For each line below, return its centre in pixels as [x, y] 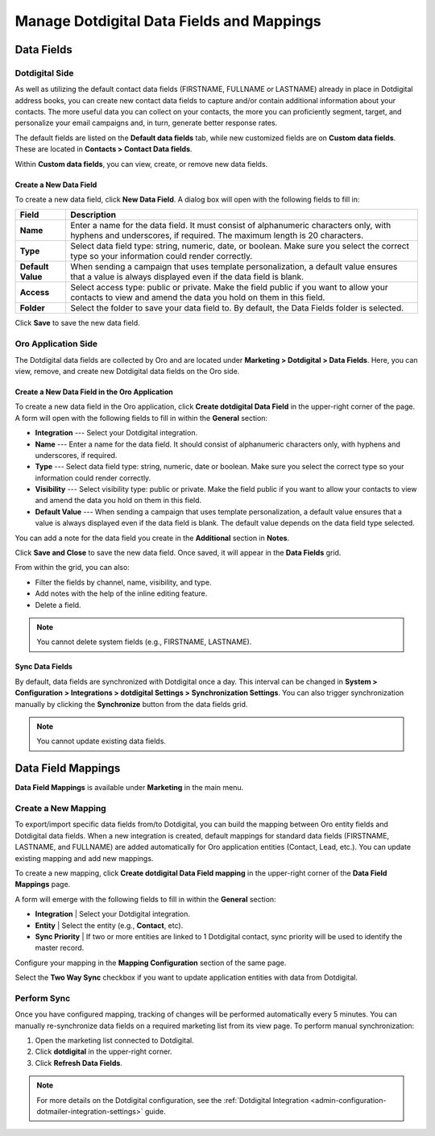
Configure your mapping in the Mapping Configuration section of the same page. [151, 963]
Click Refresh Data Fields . [79, 1063]
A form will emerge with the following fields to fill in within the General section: [146, 899]
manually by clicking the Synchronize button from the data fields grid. [131, 704]
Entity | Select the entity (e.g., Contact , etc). [109, 925]
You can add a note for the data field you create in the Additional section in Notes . [152, 538]
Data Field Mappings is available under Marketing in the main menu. [129, 788]
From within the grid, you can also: [72, 568]
